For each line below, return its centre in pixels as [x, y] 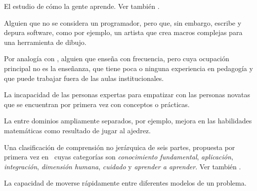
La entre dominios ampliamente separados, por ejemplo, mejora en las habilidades [128, 121]
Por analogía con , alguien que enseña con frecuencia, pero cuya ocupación [117, 58]
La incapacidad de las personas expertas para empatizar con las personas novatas [127, 95]
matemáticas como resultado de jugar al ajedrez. [77, 130]
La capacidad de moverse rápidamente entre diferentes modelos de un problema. [125, 183]
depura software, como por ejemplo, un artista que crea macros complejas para [123, 32]
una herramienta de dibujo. [45, 42]
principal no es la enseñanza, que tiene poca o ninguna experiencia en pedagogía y [128, 68]
